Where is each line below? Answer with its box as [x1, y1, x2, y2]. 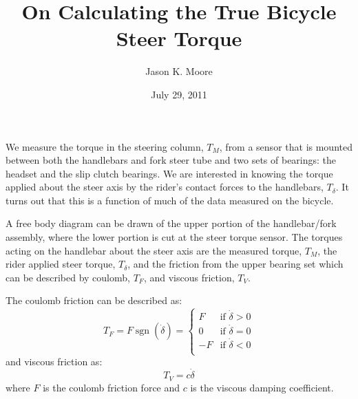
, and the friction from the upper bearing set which [127, 257, 344, 271]
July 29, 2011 [151, 87, 207, 101]
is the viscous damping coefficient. [190, 380, 334, 394]
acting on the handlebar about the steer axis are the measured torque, [6, 243, 302, 257]
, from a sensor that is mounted [219, 139, 352, 153]
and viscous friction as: [6, 354, 103, 369]
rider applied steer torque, [6, 257, 116, 271]
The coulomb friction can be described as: [6, 293, 182, 308]
